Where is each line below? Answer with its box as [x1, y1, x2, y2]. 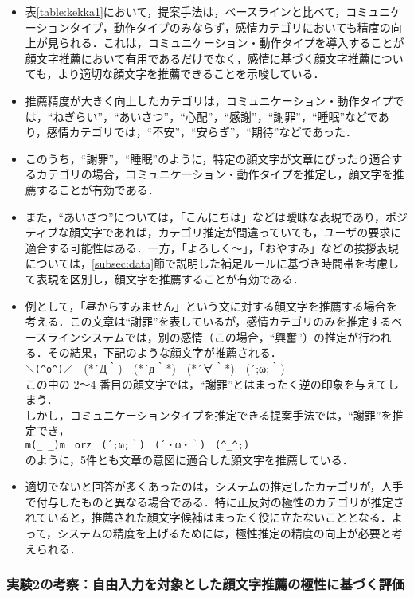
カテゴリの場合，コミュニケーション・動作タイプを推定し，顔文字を [36, 166, 393, 182]
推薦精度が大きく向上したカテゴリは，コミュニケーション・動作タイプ [25, 92, 393, 108]
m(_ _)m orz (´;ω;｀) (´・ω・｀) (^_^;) [25, 439, 250, 451]
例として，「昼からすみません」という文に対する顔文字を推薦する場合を [25, 297, 397, 314]
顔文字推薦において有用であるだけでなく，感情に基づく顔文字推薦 [25, 49, 370, 66]
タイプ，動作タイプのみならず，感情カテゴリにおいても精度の [69, 18, 391, 35]
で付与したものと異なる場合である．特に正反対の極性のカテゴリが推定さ [25, 493, 404, 510]
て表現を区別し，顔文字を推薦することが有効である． [25, 270, 304, 287]
